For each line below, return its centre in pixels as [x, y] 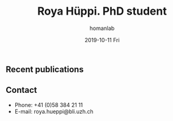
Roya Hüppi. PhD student [102, 11]
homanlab [102, 28]
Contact [21, 90]
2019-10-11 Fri [102, 40]
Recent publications [45, 69]
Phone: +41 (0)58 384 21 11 [49, 105]
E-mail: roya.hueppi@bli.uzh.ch [54, 111]
